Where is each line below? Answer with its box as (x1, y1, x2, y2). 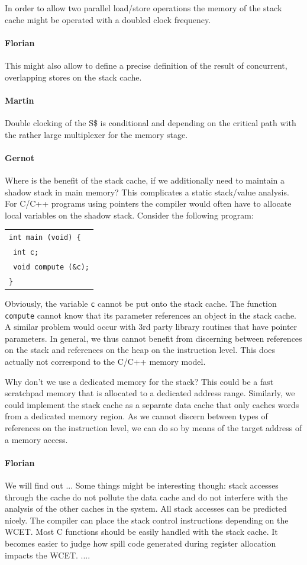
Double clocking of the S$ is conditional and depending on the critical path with (5, 116, 296, 129)
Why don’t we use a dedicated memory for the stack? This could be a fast (5, 375, 274, 387)
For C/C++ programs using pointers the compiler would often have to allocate (5, 197, 292, 210)
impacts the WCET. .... (5, 548, 91, 561)
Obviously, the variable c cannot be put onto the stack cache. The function (5, 297, 277, 309)
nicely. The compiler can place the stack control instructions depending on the (5, 513, 289, 526)
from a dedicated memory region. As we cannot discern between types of (5, 410, 268, 422)
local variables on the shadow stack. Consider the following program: (5, 208, 254, 221)
